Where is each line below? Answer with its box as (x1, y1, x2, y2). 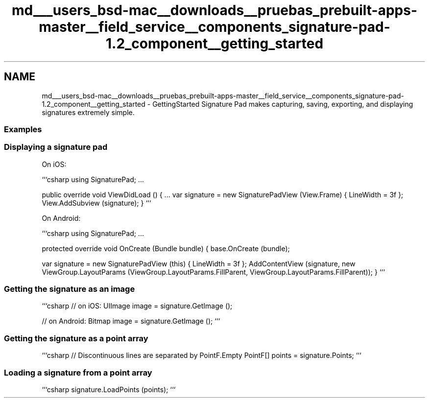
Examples (4, 124, 42, 134)
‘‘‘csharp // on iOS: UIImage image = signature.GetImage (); (42, 302, 233, 310)
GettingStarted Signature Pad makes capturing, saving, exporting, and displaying (152, 99, 413, 108)
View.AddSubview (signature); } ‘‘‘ (42, 198, 151, 207)
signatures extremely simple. (42, 108, 135, 117)
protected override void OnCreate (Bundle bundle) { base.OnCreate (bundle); (42, 244, 290, 253)
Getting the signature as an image (4, 284, 135, 294)
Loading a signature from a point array (4, 367, 152, 378)
